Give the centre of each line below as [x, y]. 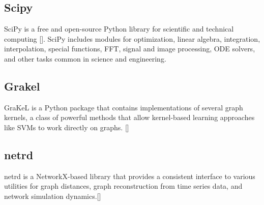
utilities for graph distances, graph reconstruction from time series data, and [123, 186]
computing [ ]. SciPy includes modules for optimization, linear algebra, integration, [132, 38]
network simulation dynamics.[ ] [53, 196]
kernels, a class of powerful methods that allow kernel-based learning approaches [129, 117]
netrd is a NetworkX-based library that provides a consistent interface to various [130, 176]
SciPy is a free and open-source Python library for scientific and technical [119, 29]
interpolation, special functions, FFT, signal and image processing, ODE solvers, [130, 49]
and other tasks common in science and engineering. [85, 58]
